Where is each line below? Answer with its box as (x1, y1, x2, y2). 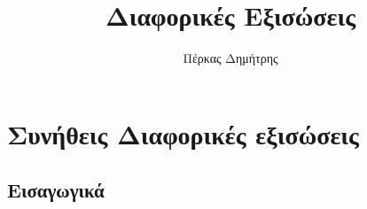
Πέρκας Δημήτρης (183, 49, 278, 67)
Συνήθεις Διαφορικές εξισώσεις (7, 115, 359, 151)
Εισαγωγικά (7, 176, 105, 204)
